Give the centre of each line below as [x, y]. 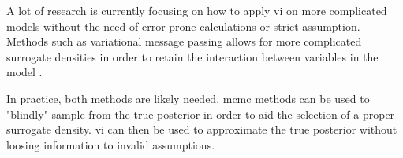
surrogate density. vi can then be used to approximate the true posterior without [202, 129]
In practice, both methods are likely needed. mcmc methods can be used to [188, 98]
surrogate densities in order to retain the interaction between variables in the [192, 56]
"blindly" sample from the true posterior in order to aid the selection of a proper [201, 114]
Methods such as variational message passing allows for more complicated [184, 41]
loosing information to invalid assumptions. [111, 144]
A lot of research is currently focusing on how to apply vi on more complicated [197, 10]
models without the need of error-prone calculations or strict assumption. [183, 26]
